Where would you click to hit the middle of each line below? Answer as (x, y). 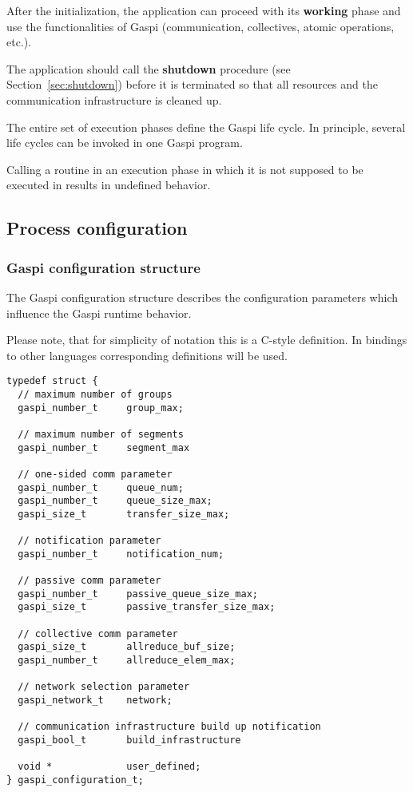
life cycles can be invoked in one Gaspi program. (125, 143)
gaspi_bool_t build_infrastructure (129, 741)
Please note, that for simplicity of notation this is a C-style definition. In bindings (207, 340)
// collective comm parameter (98, 634)
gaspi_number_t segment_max (104, 447)
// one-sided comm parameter (95, 474)
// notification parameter (89, 541)
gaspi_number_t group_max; (101, 408)
